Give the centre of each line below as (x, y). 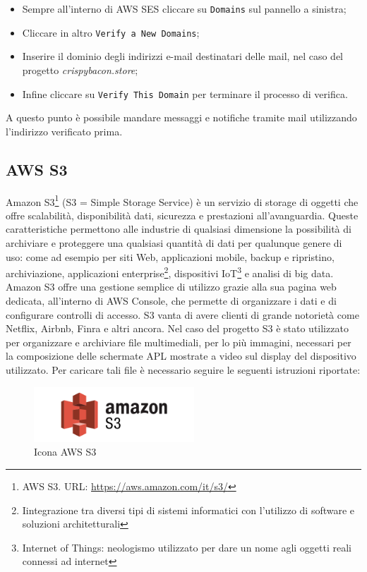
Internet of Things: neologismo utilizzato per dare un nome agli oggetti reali (187, 547)
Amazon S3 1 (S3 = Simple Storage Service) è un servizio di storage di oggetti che (182, 200)
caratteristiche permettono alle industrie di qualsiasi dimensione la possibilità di (179, 229)
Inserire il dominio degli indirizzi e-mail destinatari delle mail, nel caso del (183, 56)
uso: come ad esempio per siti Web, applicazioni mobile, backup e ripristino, (170, 256)
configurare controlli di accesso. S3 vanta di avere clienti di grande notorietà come (182, 314)
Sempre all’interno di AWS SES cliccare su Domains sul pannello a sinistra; (184, 8)
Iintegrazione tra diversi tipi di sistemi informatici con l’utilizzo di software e (188, 510)
